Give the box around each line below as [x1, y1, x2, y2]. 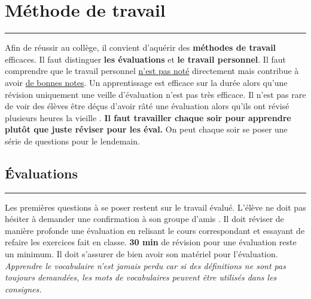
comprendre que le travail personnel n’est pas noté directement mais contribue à [5, 64, 299, 77]
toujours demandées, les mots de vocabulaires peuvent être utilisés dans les [5, 271, 277, 283]
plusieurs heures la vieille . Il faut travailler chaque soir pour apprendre [5, 111, 291, 124]
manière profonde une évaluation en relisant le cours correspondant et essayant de [5, 224, 305, 236]
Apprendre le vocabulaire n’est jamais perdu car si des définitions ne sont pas [5, 259, 286, 272]
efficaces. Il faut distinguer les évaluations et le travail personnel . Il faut [5, 53, 286, 65]
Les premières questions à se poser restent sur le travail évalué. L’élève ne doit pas [5, 201, 306, 213]
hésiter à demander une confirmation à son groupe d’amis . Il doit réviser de [5, 212, 284, 225]
